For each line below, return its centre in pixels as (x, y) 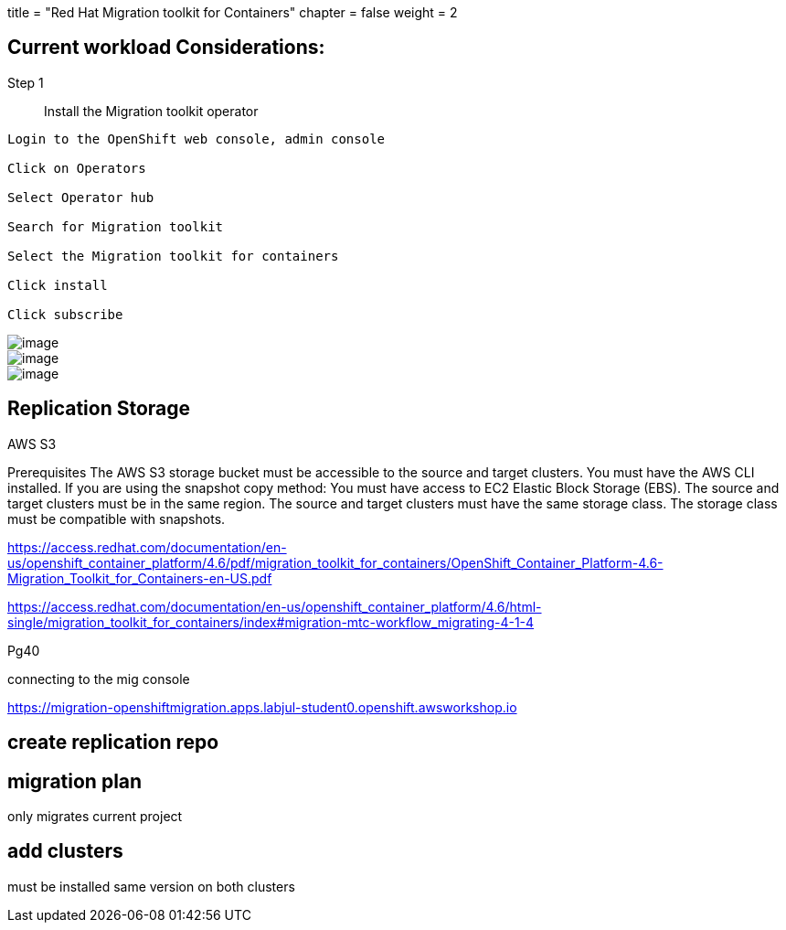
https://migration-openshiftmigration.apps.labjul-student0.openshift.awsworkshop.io (262, 707)
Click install (58, 285)
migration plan (75, 781)
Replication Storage (99, 409)
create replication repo (113, 743)
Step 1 (26, 82)
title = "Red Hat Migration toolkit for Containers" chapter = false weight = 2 (233, 12)
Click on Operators (77, 168)
